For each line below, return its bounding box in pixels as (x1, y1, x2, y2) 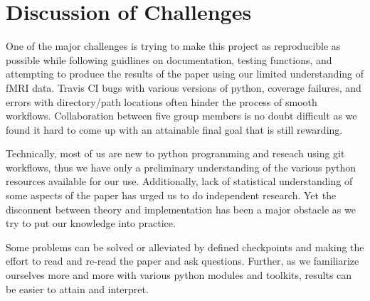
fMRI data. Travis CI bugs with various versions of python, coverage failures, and (6, 80, 361, 95)
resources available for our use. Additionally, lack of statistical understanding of (6, 174, 353, 189)
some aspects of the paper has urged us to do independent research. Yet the (6, 188, 337, 203)
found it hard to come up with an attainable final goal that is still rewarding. (6, 122, 343, 137)
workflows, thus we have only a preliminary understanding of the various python (6, 159, 356, 174)
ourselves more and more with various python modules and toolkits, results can (6, 268, 352, 282)
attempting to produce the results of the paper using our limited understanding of (6, 66, 364, 81)
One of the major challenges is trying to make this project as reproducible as (6, 38, 341, 53)
